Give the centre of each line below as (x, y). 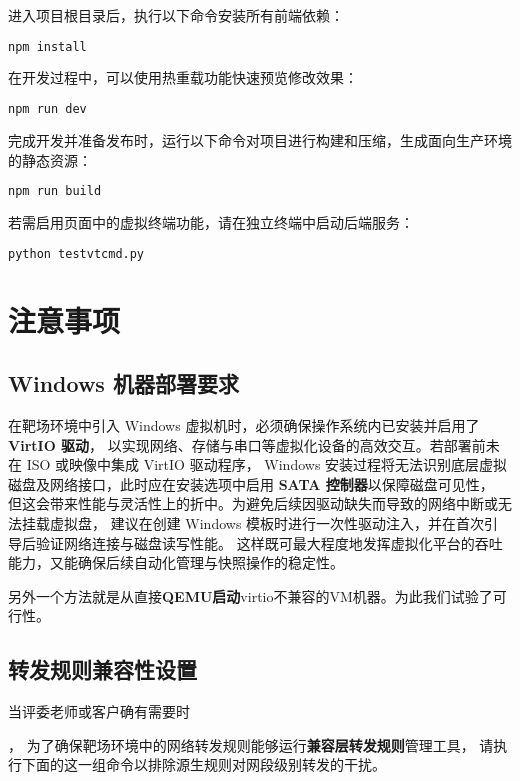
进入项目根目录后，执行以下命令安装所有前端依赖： (176, 15)
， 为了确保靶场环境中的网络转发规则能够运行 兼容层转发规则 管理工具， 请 (251, 744)
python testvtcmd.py (76, 253)
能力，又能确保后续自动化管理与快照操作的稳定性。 (176, 562)
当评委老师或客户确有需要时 (99, 711)
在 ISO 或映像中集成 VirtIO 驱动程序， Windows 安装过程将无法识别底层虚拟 (258, 464)
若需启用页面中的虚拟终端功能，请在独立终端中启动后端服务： (211, 222)
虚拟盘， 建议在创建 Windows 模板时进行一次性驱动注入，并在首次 (267, 523)
